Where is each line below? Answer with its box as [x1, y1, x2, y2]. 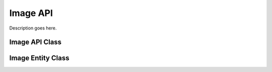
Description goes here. [9, 25, 57, 31]
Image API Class [9, 38, 62, 46]
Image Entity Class [9, 54, 70, 62]
